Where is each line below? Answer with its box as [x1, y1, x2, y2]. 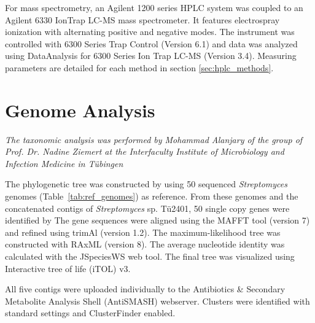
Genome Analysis [5, 97, 155, 122]
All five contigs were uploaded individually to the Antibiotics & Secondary [5, 282, 286, 295]
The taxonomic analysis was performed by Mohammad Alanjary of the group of [5, 133, 303, 146]
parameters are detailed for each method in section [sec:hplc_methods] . [5, 61, 274, 74]
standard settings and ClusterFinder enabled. [5, 306, 176, 319]
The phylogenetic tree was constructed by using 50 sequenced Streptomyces [5, 177, 287, 190]
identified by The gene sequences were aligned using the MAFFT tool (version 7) [5, 214, 310, 227]
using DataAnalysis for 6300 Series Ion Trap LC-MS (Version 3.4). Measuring [5, 49, 297, 62]
